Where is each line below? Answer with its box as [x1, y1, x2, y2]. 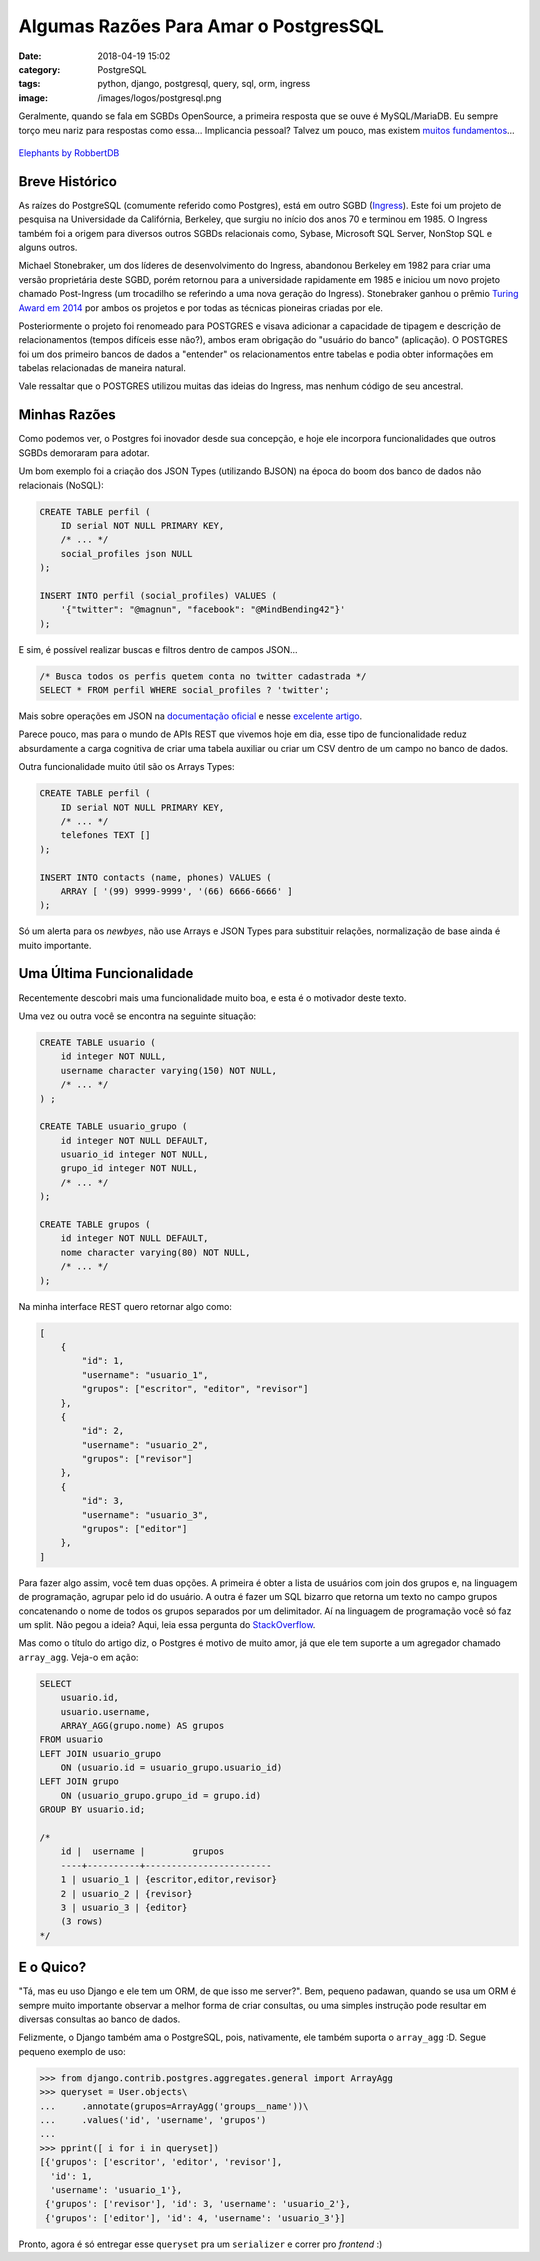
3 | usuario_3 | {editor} [60, 1901, 188, 1913]
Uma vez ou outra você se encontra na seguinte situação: [18, 1010, 257, 1022]
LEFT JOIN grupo [39, 1776, 120, 1787]
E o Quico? [18, 1959, 87, 1976]
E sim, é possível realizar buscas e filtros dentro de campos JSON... [18, 643, 299, 655]
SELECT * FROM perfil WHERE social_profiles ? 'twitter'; [39, 685, 330, 696]
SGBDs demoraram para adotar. [18, 446, 150, 459]
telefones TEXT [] [60, 830, 151, 841]
